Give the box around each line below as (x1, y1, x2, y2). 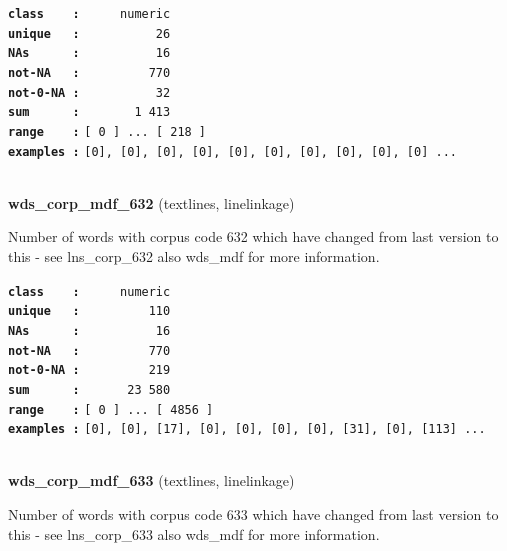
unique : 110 (8, 304, 171, 319)
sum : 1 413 (8, 105, 171, 120)
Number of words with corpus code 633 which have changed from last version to (8, 504, 499, 525)
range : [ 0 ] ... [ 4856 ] (8, 402, 214, 417)
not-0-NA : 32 (8, 85, 171, 100)
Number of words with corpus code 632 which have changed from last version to (8, 226, 499, 247)
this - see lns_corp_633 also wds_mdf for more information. (8, 523, 380, 544)
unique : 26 (8, 26, 171, 41)
